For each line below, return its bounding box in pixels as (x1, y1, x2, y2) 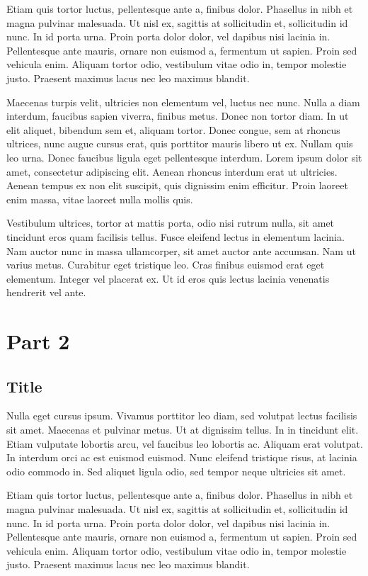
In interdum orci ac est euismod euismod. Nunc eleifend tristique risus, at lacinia (6, 450, 357, 465)
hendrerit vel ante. (6, 285, 86, 300)
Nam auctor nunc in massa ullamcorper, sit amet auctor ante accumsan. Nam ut (6, 243, 356, 258)
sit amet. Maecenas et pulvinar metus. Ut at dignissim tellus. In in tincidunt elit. (6, 422, 359, 437)
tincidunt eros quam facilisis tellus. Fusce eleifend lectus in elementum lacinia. (6, 229, 345, 244)
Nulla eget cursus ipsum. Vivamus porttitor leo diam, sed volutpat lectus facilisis (6, 408, 357, 423)
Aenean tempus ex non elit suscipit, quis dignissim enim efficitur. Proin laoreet (6, 178, 348, 193)
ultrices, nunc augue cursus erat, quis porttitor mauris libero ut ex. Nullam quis (6, 136, 353, 151)
